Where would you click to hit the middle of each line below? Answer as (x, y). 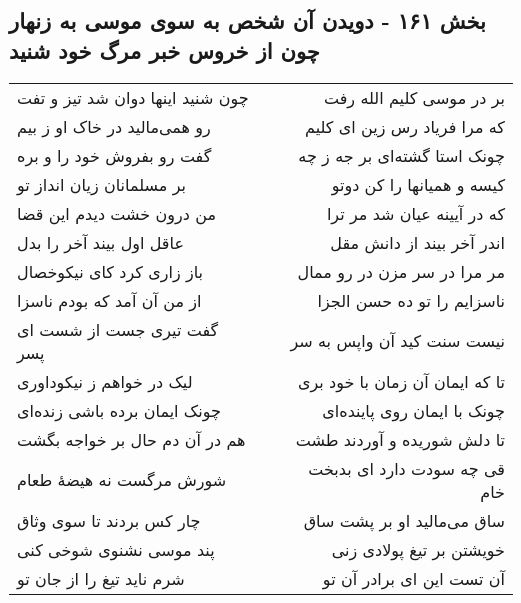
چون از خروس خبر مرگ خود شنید (164, 49)
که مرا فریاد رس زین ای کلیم (405, 126)
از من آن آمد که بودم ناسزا (109, 300)
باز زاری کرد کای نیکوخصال (110, 271)
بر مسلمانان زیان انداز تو (101, 184)
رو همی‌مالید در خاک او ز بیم (114, 126)
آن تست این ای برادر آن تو (413, 578)
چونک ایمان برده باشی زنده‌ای (119, 410)
